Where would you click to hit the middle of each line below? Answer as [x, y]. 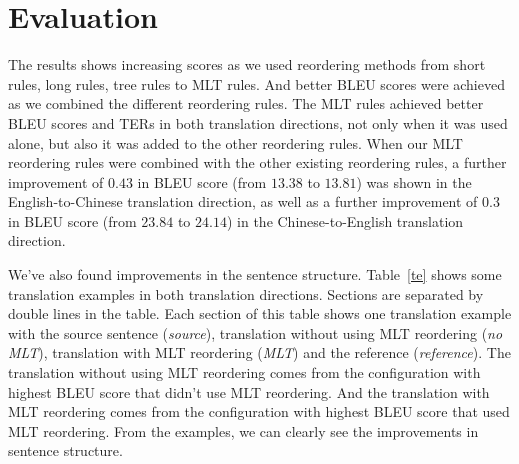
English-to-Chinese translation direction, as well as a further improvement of [243, 201]
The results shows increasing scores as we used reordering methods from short [247, 64]
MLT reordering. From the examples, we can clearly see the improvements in [243, 430]
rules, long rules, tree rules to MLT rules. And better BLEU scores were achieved [256, 83]
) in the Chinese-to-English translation [345, 220]
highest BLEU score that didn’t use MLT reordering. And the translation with [249, 391]
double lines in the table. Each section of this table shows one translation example [260, 313]
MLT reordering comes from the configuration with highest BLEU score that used [259, 411]
